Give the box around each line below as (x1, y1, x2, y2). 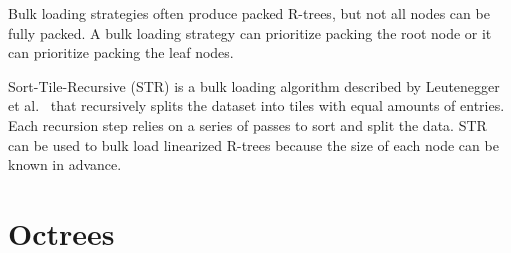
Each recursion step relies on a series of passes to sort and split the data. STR (8, 114, 487, 135)
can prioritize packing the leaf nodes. (8, 42, 234, 63)
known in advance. (8, 154, 122, 175)
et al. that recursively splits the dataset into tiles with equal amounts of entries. (8, 95, 505, 116)
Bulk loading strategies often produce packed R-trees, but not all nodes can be (8, 3, 490, 23)
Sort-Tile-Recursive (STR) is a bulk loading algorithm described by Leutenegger (8, 75, 500, 96)
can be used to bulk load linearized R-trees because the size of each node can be (8, 134, 499, 155)
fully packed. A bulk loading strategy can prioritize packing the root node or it (8, 22, 492, 43)
